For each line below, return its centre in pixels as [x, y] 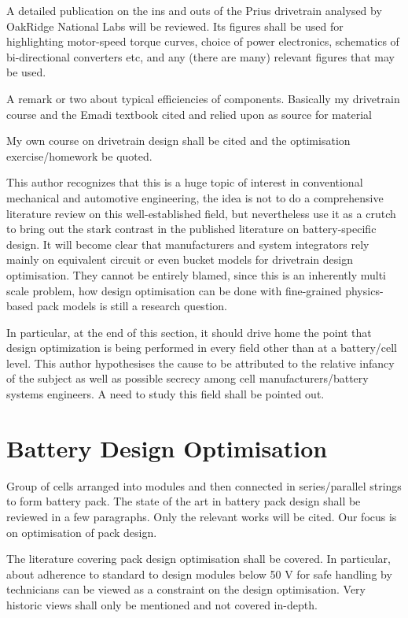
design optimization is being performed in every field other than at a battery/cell [202, 348]
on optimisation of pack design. [82, 532]
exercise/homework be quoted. [79, 155]
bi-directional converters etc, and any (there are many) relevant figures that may [200, 56]
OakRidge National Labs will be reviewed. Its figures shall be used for [175, 26]
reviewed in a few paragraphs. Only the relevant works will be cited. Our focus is [202, 516]
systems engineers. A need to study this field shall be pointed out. [165, 394]
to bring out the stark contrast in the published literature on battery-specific [191, 229]
